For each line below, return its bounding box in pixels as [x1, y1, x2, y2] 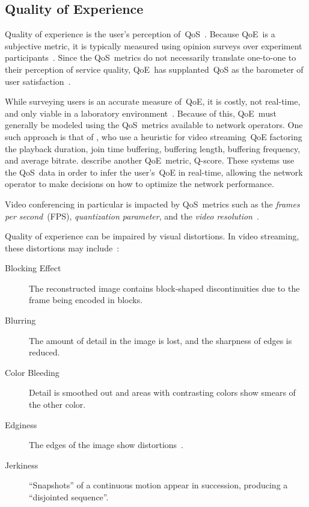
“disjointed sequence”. [29, 491, 109, 503]
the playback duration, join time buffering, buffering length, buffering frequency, [5, 142, 301, 155]
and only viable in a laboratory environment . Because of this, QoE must [5, 106, 277, 119]
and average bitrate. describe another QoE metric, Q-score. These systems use [5, 154, 295, 167]
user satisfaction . [5, 75, 71, 87]
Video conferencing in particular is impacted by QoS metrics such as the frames [5, 197, 300, 210]
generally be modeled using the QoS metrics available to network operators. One [5, 118, 303, 131]
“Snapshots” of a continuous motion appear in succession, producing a [29, 479, 288, 491]
